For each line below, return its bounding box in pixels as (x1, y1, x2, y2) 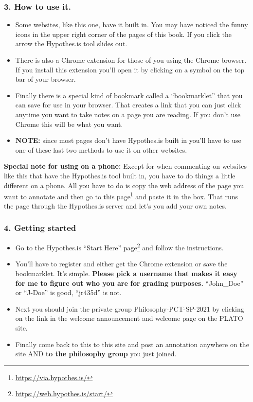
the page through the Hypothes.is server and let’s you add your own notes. (4, 201, 227, 211)
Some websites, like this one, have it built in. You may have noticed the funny (15, 19, 248, 30)
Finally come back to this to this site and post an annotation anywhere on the (15, 339, 249, 349)
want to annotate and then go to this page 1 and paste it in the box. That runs (4, 190, 238, 201)
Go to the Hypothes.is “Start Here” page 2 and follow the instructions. (15, 241, 224, 252)
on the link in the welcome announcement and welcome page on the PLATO (15, 313, 243, 323)
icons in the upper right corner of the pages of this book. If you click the (15, 29, 232, 39)
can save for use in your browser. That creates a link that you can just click (15, 100, 241, 110)
